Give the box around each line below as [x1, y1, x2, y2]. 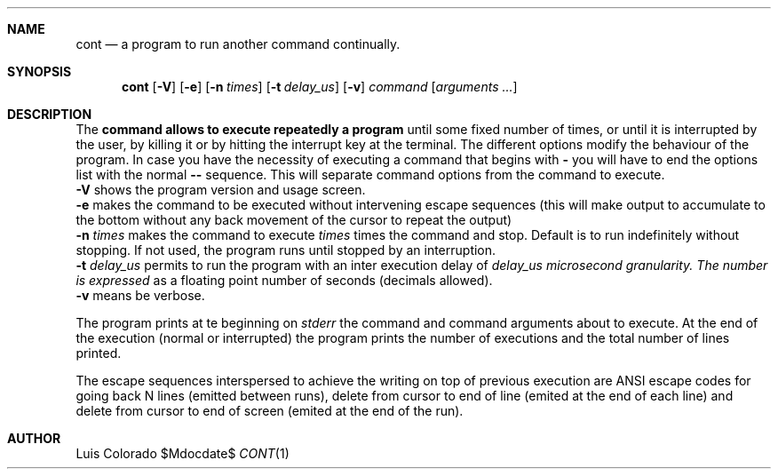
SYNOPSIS [7, 64, 72, 79]
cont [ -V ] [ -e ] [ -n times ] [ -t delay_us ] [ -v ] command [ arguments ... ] [122, 79, 518, 94]
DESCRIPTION [7, 107, 92, 122]
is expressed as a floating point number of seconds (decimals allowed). [75, 273, 493, 288]
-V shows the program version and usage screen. [75, 182, 366, 197]
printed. [75, 345, 122, 361]
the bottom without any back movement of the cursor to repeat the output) [75, 212, 512, 227]
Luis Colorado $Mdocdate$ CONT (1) [75, 446, 290, 461]
